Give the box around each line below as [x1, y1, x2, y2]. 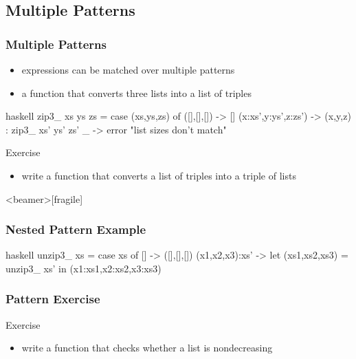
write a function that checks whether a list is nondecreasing [21, 340, 273, 355]
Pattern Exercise [5, 290, 100, 307]
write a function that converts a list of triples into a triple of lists [21, 168, 296, 182]
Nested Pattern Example [5, 221, 146, 238]
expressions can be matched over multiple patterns [21, 63, 235, 76]
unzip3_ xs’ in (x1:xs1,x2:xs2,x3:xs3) [5, 261, 162, 275]
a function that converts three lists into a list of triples [21, 85, 252, 100]
